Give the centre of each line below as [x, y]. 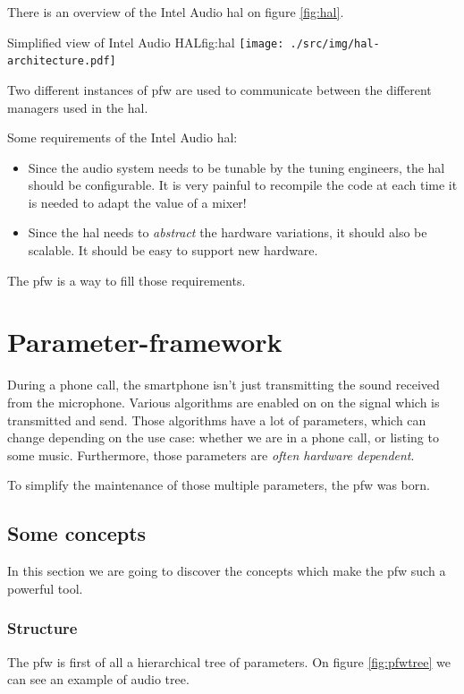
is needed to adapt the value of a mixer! [137, 202]
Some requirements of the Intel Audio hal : [122, 137]
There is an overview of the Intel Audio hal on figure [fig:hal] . [176, 12]
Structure [42, 628]
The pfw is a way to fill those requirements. [127, 280]
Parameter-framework [145, 342]
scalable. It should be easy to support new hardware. [173, 250]
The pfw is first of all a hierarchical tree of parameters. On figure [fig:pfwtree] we [229, 661]
